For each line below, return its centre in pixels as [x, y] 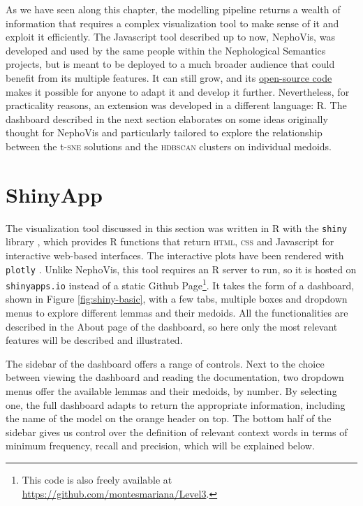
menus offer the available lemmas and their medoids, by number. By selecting [171, 391]
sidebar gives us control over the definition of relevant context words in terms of [177, 432]
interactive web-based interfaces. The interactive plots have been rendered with [175, 255]
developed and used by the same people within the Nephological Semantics [166, 50]
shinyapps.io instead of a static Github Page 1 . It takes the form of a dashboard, [180, 284]
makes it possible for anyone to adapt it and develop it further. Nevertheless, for [178, 91]
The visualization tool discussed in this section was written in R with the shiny [176, 227]
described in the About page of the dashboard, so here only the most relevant [172, 326]
